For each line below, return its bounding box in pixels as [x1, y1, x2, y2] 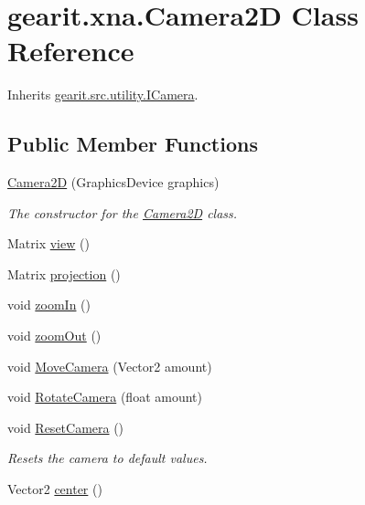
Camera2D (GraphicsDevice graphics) [7, 173, 220, 192]
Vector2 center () [7, 479, 102, 499]
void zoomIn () [7, 295, 91, 314]
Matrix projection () [7, 264, 121, 283]
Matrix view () [7, 234, 90, 253]
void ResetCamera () [7, 417, 124, 437]
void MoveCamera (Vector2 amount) [7, 356, 212, 375]
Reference [7, 32, 134, 69]
